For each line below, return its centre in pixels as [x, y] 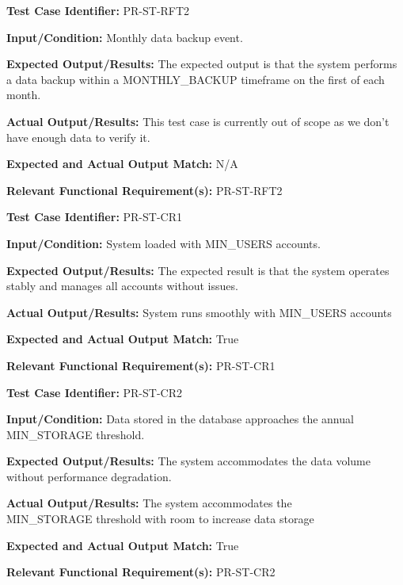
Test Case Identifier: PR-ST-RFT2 [98, 10]
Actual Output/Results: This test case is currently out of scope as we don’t [198, 121]
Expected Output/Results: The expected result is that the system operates [198, 270]
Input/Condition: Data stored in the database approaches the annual [180, 419]
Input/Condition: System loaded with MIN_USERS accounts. [163, 243]
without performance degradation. [89, 476]
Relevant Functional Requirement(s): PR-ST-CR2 [141, 572]
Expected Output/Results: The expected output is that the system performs [202, 64]
